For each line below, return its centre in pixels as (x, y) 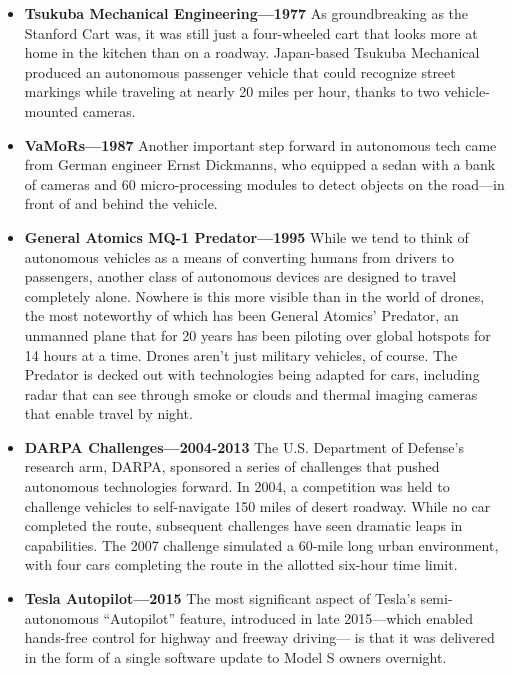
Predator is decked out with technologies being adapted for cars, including (252, 374)
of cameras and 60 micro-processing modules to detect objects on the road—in (264, 183)
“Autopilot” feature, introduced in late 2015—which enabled (288, 617)
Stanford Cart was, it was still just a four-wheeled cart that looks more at (251, 32)
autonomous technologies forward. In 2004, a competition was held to (237, 486)
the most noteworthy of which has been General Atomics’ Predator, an (241, 315)
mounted (51, 110)
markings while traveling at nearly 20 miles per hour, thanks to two (232, 91)
